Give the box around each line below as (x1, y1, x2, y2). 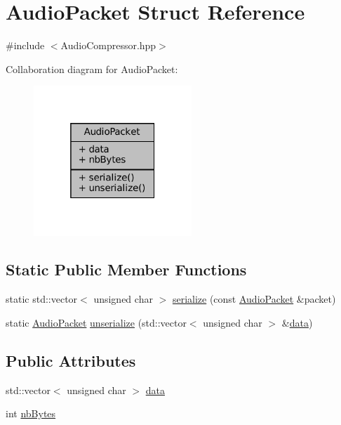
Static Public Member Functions (6, 259, 247, 280)
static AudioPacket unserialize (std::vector (6, 315, 187, 329)
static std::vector (6, 292, 78, 306)
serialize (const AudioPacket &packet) (172, 292, 336, 306)
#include (6, 38, 45, 53)
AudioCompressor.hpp (60, 38, 156, 53)
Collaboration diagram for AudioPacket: (6, 61, 178, 76)
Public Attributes (6, 349, 136, 371)
